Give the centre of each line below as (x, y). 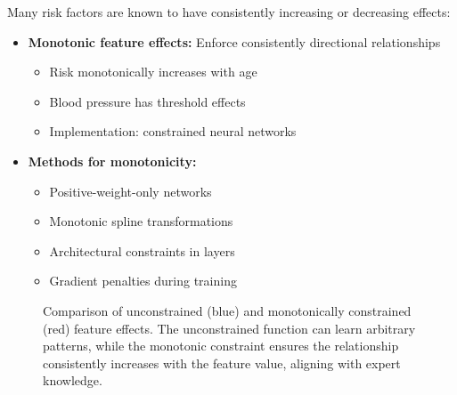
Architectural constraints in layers (142, 250)
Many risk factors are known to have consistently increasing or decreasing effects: (229, 12)
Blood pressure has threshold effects (147, 101)
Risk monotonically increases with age (153, 72)
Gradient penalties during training (143, 281)
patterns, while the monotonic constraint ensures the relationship (221, 346)
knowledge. (73, 380)
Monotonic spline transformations (141, 221)
